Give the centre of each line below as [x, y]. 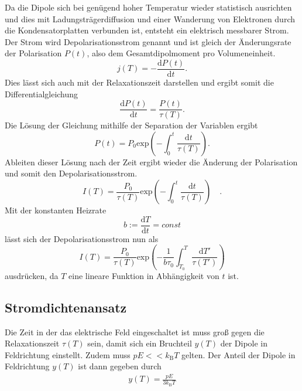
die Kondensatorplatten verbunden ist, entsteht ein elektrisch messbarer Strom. [147, 30]
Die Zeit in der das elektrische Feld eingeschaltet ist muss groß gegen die [135, 331]
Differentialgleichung [42, 93]
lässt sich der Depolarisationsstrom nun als [82, 238]
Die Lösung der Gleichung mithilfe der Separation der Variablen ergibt [131, 125]
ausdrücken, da [32, 275]
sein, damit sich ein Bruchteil [140, 343]
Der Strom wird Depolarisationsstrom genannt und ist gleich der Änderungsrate [148, 41]
